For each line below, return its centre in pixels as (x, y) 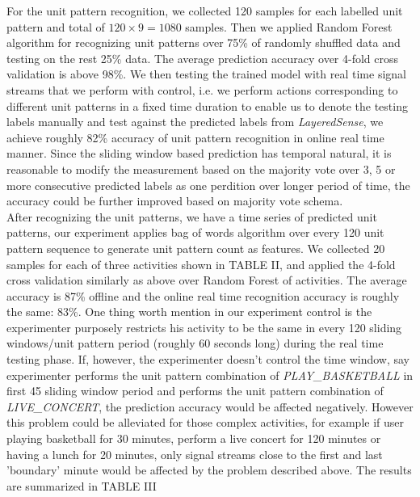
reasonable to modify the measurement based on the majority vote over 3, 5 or (201, 168)
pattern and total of (56, 26)
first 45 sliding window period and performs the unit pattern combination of (195, 391)
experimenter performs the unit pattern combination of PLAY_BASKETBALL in (210, 375)
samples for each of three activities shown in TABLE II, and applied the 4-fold (201, 264)
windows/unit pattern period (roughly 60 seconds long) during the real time (195, 343)
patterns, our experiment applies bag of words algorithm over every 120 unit (195, 232)
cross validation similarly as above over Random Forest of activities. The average (207, 280)
